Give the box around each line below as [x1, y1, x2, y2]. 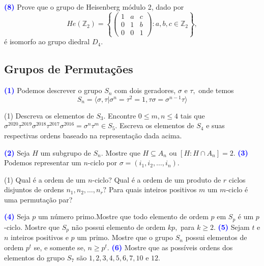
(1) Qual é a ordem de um [4, 174, 86, 185]
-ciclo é [226, 184, 248, 195]
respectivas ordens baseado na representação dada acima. [4, 130, 182, 140]
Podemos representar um [4, 157, 81, 168]
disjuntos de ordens [4, 184, 64, 195]
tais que [180, 110, 205, 121]
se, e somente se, [34, 242, 85, 252]
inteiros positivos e [11, 232, 69, 243]
